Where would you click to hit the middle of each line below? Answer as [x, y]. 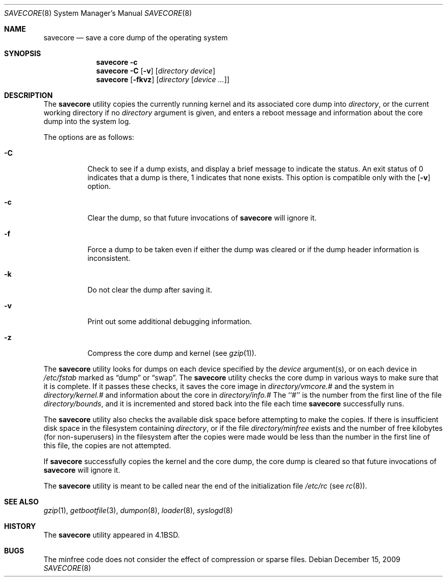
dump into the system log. [87, 121]
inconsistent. [109, 258]
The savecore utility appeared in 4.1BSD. [112, 535]
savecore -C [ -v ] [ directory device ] [156, 71]
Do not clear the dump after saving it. [150, 290]
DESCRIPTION [29, 95]
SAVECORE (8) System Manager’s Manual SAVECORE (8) [98, 13]
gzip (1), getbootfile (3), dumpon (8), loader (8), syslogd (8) [138, 510]
